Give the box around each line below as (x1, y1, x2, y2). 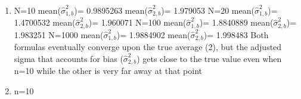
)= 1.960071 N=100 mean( (88, 16, 187, 29)
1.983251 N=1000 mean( (14, 28, 104, 41)
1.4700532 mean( (14, 16, 76, 29)
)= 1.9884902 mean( (116, 28, 191, 41)
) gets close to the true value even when (136, 52, 282, 64)
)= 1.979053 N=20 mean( (161, 4, 255, 16)
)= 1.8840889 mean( (199, 16, 274, 29)
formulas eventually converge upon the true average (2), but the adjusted (14, 41, 282, 53)
